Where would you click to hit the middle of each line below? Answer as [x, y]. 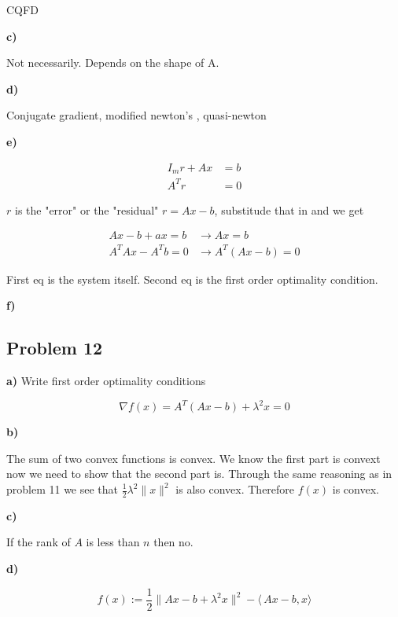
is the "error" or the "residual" [87, 209]
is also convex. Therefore [235, 489]
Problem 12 [55, 348]
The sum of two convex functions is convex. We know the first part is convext [193, 458]
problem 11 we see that [63, 489]
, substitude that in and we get [289, 209]
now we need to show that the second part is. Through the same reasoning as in [199, 474]
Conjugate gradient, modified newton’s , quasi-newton [136, 115]
